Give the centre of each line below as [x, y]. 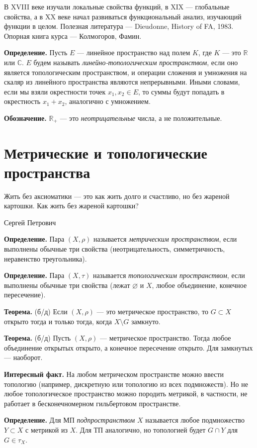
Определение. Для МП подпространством [70, 420]
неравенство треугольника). [45, 258]
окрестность [22, 101]
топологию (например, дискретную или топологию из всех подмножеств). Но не [126, 384]
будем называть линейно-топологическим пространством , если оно [136, 62]
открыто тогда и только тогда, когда [58, 321]
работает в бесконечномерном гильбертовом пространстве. [92, 403]
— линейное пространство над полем [134, 52]
